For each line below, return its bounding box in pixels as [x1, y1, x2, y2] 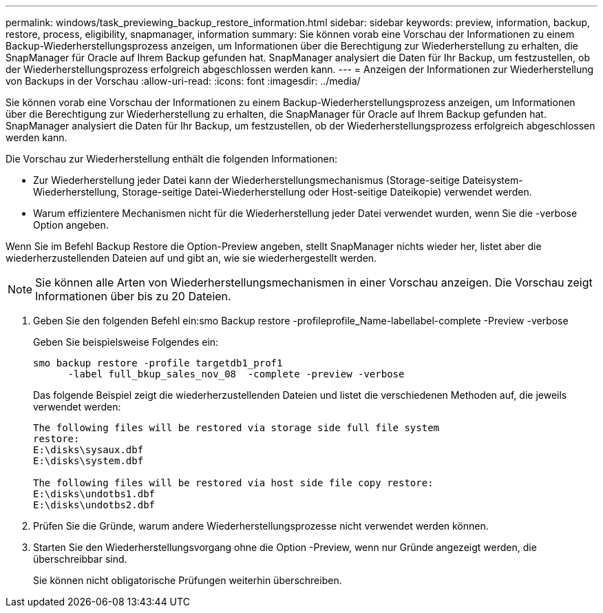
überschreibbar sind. [33, 553, 127, 565]
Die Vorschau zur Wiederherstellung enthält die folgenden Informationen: [6, 153, 338, 165]
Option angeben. [33, 219, 109, 231]
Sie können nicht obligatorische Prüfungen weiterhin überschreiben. [33, 574, 342, 586]
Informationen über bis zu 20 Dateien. [35, 289, 231, 303]
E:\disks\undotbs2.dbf [33, 499, 156, 510]
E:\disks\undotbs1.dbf [33, 488, 156, 499]
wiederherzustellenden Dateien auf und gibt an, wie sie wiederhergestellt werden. [6, 252, 377, 264]
